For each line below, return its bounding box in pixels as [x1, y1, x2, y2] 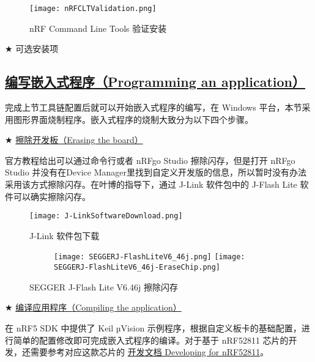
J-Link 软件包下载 [29, 229, 100, 242]
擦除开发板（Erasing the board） [15, 133, 143, 146]
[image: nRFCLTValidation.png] [29, 4, 157, 13]
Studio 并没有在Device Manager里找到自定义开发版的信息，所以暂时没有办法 [5, 166, 306, 179]
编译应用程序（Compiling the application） [15, 301, 182, 314]
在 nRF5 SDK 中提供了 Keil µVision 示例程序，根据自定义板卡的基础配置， [5, 321, 302, 334]
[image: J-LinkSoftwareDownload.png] [29, 212, 183, 221]
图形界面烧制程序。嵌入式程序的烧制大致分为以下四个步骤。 [13, 113, 253, 125]
